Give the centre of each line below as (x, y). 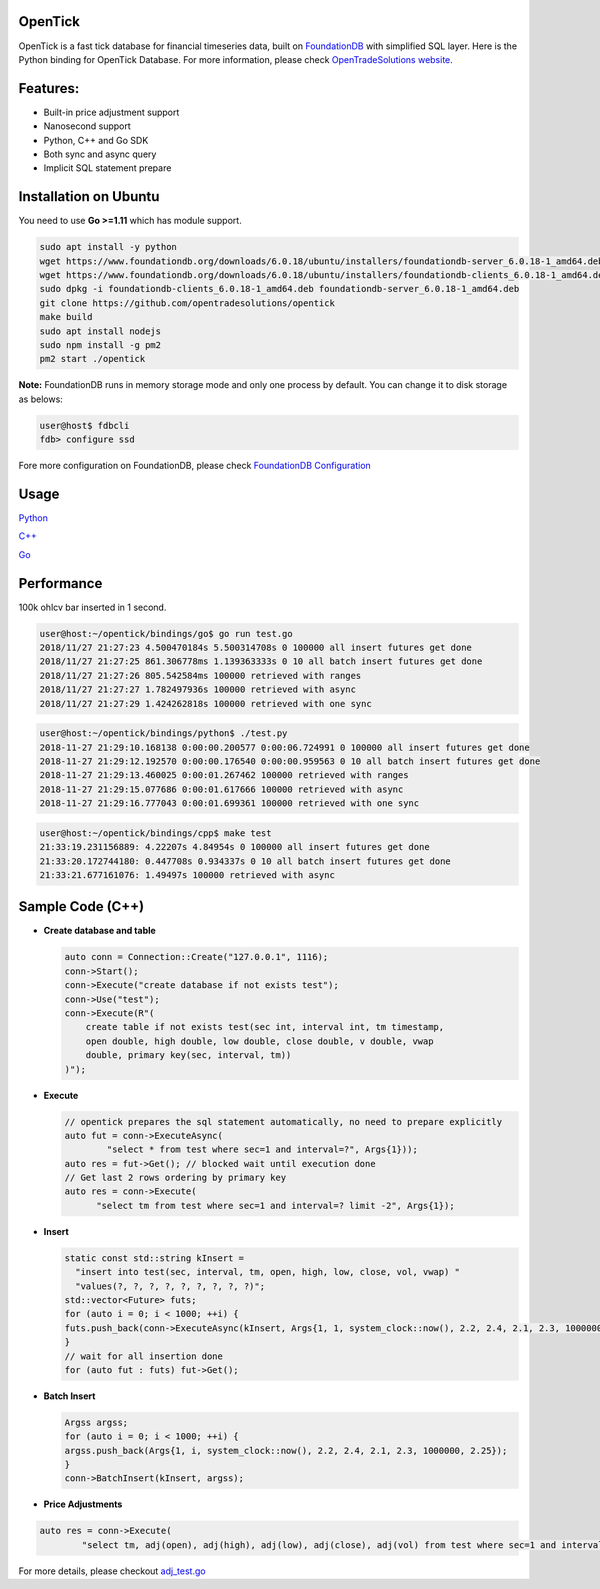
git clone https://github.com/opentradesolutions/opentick (187, 303)
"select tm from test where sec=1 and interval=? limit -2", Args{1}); (275, 1205)
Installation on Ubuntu (89, 196)
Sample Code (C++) (81, 906)
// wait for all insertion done (144, 1356)
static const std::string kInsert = (154, 1258)
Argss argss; (96, 1422)
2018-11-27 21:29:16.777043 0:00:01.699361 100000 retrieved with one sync (229, 803)
